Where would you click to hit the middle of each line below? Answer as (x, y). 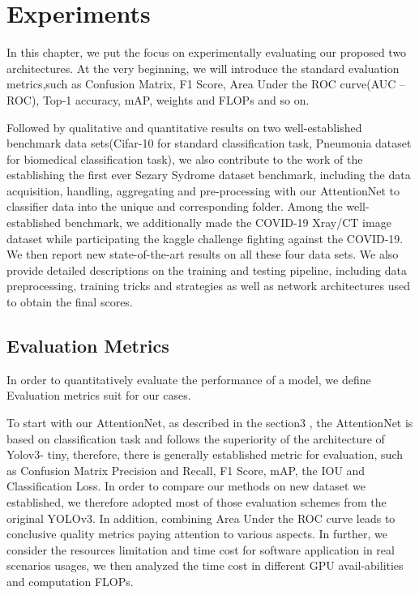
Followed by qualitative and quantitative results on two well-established (184, 127)
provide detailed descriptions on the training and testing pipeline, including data (207, 270)
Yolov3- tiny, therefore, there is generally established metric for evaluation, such (205, 454)
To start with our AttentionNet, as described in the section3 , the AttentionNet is (210, 423)
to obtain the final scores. (70, 302)
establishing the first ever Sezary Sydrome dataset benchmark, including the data (209, 175)
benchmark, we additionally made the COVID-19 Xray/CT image (228, 223)
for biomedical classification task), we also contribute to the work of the (185, 158)
